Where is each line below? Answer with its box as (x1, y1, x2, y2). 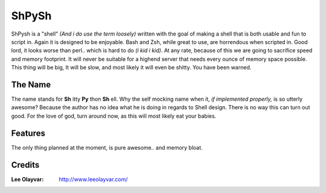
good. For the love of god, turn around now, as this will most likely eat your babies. (11, 112, 217, 119)
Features (11, 128, 45, 138)
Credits (11, 160, 40, 170)
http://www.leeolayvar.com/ (59, 176, 128, 183)
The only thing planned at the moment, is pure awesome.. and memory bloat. (11, 144, 203, 151)
